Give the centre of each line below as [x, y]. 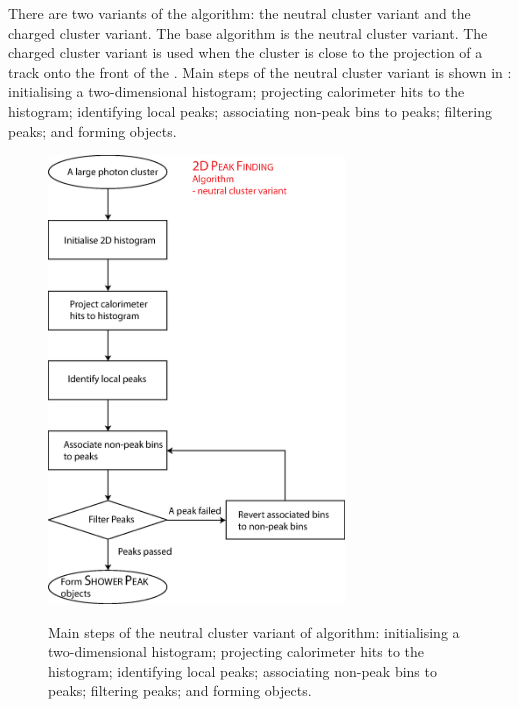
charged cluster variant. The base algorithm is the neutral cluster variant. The [248, 32]
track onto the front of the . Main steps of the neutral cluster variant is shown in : [260, 71]
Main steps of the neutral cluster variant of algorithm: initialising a [254, 631]
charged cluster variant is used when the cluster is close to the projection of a [245, 52]
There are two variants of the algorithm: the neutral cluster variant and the [239, 13]
